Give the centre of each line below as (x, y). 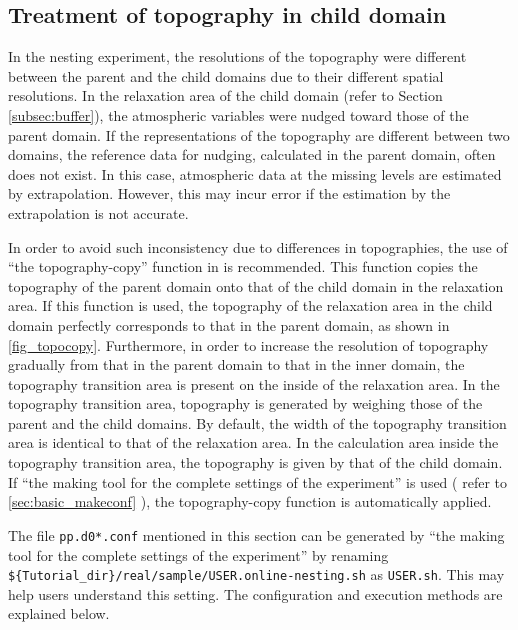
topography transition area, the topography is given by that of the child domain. (255, 462)
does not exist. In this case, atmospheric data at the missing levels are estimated (255, 173)
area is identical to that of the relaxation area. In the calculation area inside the (253, 442)
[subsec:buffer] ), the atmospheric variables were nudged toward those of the (238, 114)
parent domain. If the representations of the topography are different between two (259, 134)
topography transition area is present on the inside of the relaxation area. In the (254, 383)
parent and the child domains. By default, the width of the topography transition (257, 422)
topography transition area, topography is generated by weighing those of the (245, 403)
